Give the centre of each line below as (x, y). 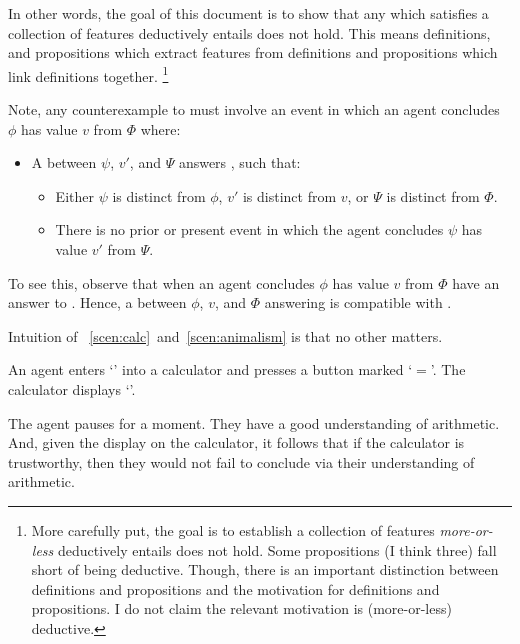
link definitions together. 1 (88, 74)
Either (74, 195)
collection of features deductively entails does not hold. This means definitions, (249, 32)
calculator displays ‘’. (72, 388)
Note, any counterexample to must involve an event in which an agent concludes (254, 109)
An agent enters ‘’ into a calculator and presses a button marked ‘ (210, 369)
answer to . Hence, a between (97, 302)
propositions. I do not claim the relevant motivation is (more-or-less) (241, 608)
